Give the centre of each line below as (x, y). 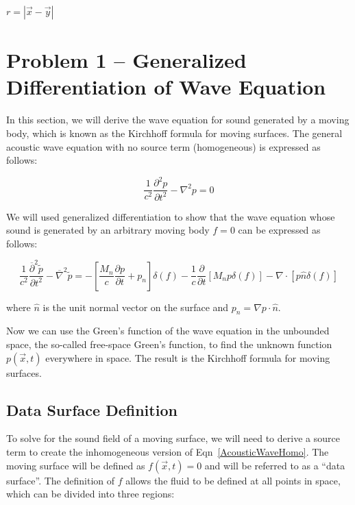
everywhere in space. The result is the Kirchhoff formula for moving (188, 357)
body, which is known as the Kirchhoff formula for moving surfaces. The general (174, 133)
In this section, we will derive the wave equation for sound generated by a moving (178, 120)
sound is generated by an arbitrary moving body (108, 230)
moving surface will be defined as (76, 465)
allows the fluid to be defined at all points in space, (233, 480)
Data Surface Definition (92, 409)
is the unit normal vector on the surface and (136, 307)
